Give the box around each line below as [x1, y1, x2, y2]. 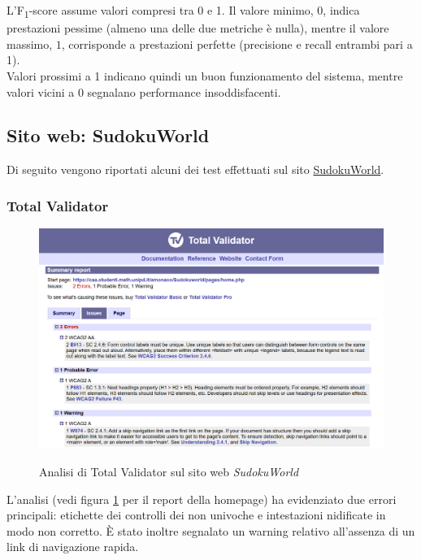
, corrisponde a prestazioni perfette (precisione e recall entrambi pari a [61, 35, 413, 52]
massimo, [7, 35, 53, 52]
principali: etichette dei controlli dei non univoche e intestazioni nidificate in [7, 506, 386, 523]
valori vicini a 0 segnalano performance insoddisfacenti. [7, 83, 281, 100]
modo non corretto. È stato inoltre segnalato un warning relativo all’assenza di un [7, 522, 415, 539]
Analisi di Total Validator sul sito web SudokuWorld [39, 462, 299, 480]
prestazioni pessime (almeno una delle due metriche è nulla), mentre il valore [7, 20, 389, 37]
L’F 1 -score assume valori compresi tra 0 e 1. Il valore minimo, [7, 2, 314, 20]
